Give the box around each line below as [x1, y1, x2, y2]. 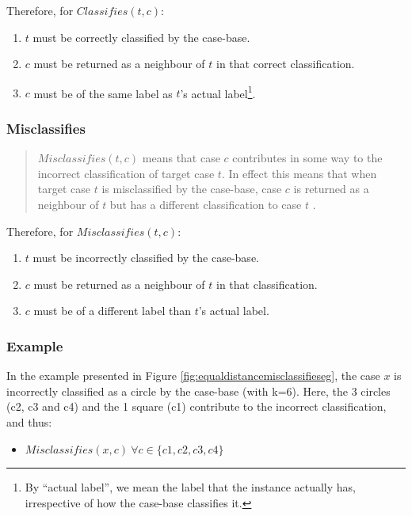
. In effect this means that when [221, 165, 377, 181]
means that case [142, 150, 220, 166]
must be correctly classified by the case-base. [32, 28, 250, 45]
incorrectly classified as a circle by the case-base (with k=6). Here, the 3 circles [6, 382, 391, 399]
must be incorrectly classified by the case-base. [32, 249, 259, 266]
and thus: [6, 414, 52, 430]
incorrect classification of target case [37, 165, 215, 181]
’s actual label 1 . [180, 82, 256, 101]
